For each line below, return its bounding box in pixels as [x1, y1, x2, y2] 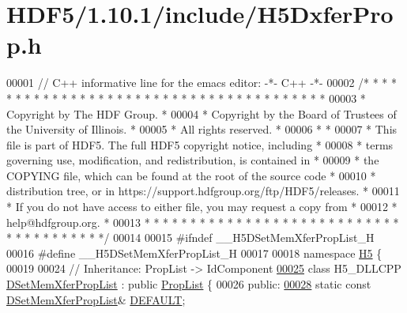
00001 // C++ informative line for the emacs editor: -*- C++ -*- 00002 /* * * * [6, 74, 398, 91]
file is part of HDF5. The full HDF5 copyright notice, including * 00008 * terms [6, 136, 394, 153]
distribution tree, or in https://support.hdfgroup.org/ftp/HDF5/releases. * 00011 [6, 183, 400, 199]
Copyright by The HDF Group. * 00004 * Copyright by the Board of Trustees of [6, 105, 397, 122]
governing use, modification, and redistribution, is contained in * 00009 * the [6, 152, 379, 168]
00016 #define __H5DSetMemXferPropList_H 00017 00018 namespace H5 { [6, 244, 383, 261]
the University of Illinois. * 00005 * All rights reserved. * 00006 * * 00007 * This [6, 121, 398, 138]
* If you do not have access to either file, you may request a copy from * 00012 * [6, 198, 398, 215]
